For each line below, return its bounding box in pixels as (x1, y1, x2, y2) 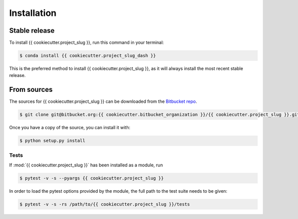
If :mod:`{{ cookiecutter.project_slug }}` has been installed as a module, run (9, 162, 163, 168)
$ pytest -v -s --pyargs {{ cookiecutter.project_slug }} (19, 175, 164, 181)
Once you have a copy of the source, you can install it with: (9, 125, 131, 131)
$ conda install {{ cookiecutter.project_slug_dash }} (19, 53, 156, 59)
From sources (9, 85, 53, 94)
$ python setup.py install (19, 138, 85, 144)
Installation (9, 7, 57, 18)
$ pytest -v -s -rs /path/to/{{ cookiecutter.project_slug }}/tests (19, 201, 190, 207)
